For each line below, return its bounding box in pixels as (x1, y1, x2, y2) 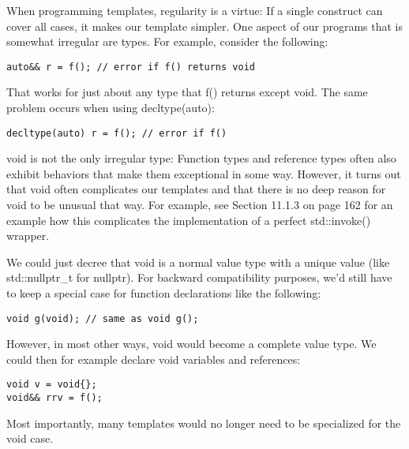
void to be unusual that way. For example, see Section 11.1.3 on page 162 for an (6, 196, 393, 213)
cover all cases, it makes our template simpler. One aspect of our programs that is (6, 17, 403, 34)
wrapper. (6, 227, 50, 244)
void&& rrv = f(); (6, 392, 103, 404)
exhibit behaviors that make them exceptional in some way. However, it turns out (6, 165, 401, 181)
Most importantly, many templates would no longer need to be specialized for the (6, 414, 401, 431)
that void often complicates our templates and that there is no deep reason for (6, 181, 386, 197)
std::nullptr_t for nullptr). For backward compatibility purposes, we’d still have (6, 269, 392, 286)
